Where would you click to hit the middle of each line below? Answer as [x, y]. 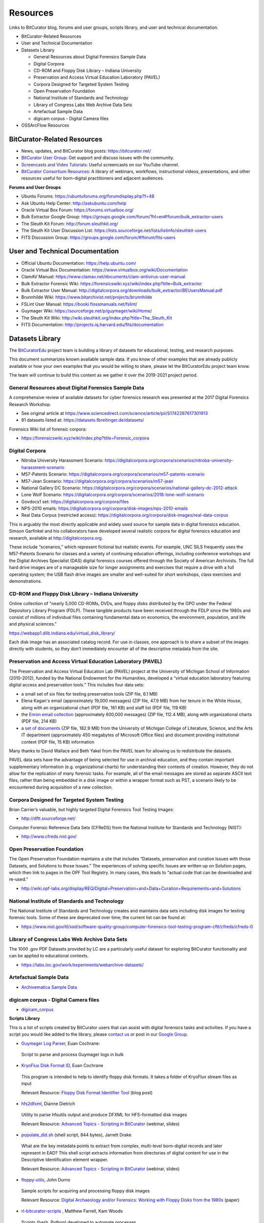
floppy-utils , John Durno [46, 1180]
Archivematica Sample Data [49, 987]
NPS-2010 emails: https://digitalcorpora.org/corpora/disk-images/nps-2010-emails [105, 508]
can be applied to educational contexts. [49, 956]
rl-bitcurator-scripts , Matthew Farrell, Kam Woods [72, 1211]
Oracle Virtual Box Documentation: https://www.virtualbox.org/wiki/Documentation [105, 270]
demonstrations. [25, 581]
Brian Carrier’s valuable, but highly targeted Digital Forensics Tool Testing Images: [92, 809]
